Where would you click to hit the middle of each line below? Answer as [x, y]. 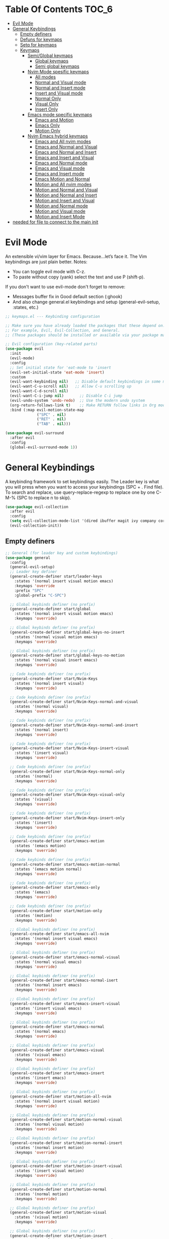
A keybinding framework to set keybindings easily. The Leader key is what [82, 482]
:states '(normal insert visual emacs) [56, 939]
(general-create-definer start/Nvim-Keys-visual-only [67, 795]
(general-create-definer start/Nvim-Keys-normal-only [67, 772]
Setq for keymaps [38, 44]
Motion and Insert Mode [60, 216]
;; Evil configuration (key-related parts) [52, 344]
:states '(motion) [33, 916]
